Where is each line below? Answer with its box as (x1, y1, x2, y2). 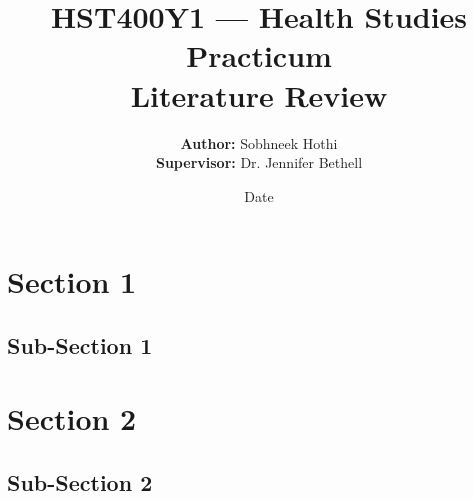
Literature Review (130, 74, 388, 115)
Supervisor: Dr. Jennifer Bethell (155, 152, 363, 173)
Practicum (186, 35, 332, 76)
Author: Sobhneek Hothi (180, 132, 338, 153)
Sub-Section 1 (7, 329, 153, 360)
